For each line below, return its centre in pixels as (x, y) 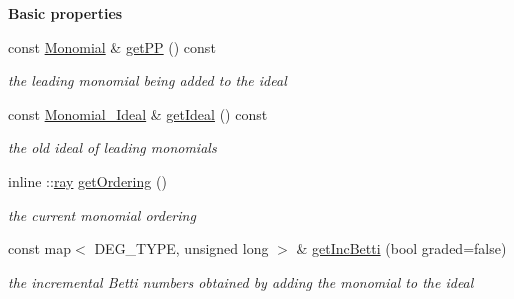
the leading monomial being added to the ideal (147, 80)
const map (40, 248)
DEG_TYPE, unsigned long (181, 248)
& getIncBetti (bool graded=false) (401, 248)
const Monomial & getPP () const (112, 46)
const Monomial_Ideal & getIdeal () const (138, 113)
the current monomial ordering (102, 214)
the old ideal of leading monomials (112, 147)
